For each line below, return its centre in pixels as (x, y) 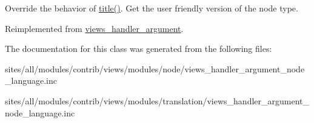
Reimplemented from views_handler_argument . (94, 28)
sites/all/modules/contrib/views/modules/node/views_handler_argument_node (155, 68)
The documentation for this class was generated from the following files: (139, 49)
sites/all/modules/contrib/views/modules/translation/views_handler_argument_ (157, 100)
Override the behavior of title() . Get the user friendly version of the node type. (152, 8)
